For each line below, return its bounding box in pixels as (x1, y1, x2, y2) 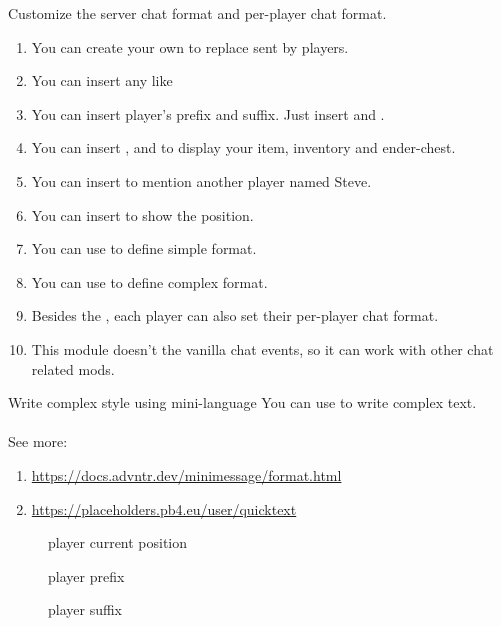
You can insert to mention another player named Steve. (31, 170, 372, 191)
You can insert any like (31, 70, 173, 91)
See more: (8, 431, 68, 452)
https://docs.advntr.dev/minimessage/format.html (31, 464, 342, 485)
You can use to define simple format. (31, 238, 257, 259)
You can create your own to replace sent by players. (31, 36, 349, 57)
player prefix (48, 565, 125, 586)
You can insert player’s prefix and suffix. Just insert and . (31, 103, 385, 124)
